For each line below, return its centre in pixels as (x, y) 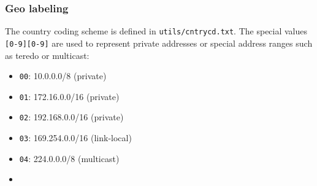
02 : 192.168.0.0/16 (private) (71, 117)
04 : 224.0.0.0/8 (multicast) (69, 158)
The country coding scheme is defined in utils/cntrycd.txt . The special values (156, 31)
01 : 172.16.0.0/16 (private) (69, 96)
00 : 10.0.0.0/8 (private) (63, 76)
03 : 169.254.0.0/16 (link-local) (75, 138)
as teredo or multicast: (47, 55)
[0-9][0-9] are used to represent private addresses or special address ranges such (159, 43)
